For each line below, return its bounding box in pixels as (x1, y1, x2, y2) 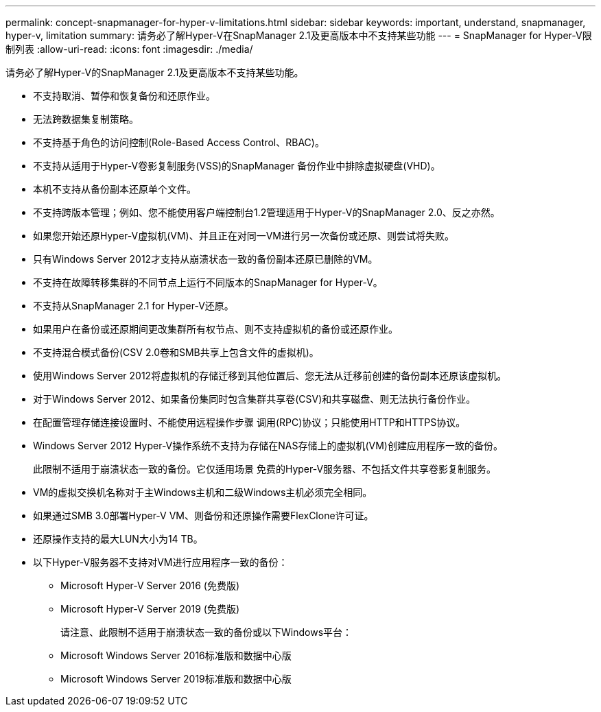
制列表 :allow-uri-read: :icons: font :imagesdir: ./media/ (5, 43, 253, 55)
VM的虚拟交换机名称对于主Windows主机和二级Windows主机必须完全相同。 (33, 486, 373, 498)
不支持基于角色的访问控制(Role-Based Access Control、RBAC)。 (33, 137, 325, 148)
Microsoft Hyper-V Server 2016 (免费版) (60, 580, 240, 591)
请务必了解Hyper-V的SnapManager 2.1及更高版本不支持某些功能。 (5, 67, 304, 78)
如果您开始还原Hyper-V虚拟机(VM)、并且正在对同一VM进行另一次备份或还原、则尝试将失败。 (33, 230, 455, 241)
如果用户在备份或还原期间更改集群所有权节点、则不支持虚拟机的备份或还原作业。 (33, 323, 398, 335)
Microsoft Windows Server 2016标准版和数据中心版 (60, 650, 292, 661)
